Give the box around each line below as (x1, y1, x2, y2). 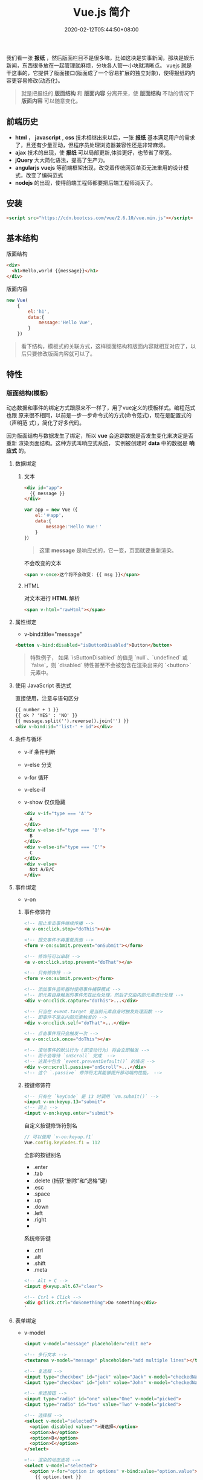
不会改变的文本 (24, 559, 62, 566)
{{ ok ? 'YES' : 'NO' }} (14, 713, 78, 719)
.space (33, 1190, 50, 1197)
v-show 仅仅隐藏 (24, 798, 66, 806)
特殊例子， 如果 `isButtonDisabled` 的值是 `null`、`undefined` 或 (30, 654, 188, 661)
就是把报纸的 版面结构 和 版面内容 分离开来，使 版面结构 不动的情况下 (21, 89, 195, 97)
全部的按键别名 (24, 1151, 62, 1158)
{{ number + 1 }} (14, 707, 59, 713)
